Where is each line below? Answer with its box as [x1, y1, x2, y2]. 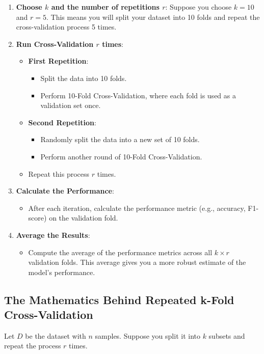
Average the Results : [16, 229, 90, 240]
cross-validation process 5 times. [16, 21, 117, 32]
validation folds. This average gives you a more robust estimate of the [28, 257, 246, 267]
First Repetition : [28, 56, 89, 66]
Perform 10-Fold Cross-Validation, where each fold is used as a [40, 90, 236, 100]
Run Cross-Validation [16, 38, 94, 49]
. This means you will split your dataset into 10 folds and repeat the [46, 11, 260, 22]
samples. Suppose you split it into [95, 330, 200, 341]
